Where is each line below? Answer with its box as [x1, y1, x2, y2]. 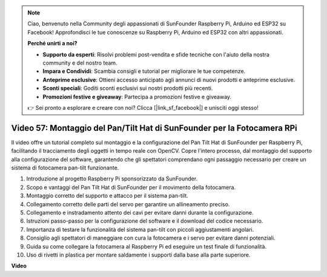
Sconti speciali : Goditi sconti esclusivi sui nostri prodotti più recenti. [42, 84, 213, 92]
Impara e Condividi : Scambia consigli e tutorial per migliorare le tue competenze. [42, 68, 246, 75]
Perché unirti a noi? [27, 40, 78, 47]
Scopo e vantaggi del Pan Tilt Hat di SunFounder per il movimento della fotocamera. [26, 183, 236, 191]
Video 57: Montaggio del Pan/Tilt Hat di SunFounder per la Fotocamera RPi [11, 123, 298, 133]
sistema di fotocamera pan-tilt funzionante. [11, 164, 119, 171]
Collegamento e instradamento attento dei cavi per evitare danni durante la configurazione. [26, 209, 254, 216]
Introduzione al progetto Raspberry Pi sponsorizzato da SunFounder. [26, 175, 198, 182]
